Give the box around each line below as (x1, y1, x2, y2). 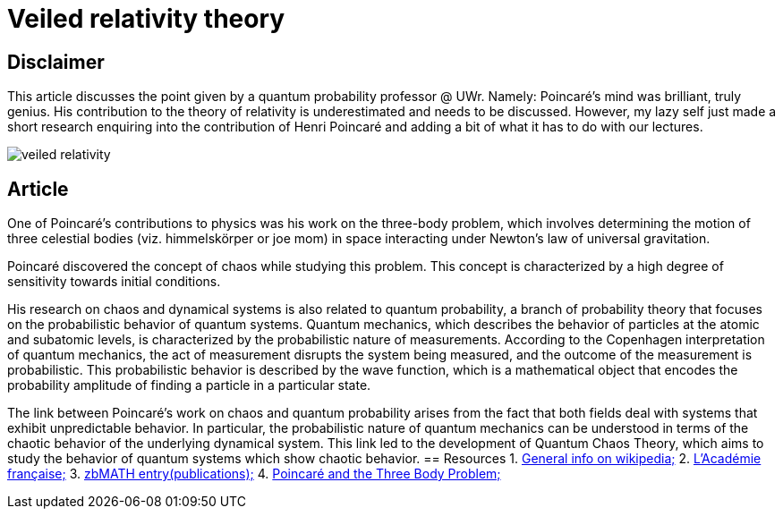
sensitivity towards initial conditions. (7, 274, 221, 290)
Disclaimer (7, 50, 105, 73)
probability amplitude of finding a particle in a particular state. (7, 377, 371, 393)
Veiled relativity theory (7, 4, 285, 34)
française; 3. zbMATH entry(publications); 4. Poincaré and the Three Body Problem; (7, 466, 501, 482)
